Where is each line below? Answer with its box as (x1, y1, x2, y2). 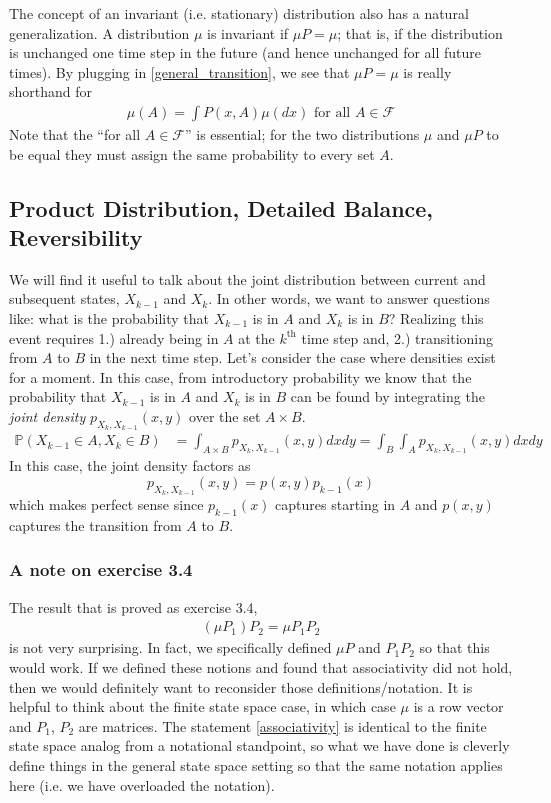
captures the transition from (9, 514, 182, 535)
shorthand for (9, 81, 93, 102)
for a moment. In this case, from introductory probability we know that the (9, 366, 472, 387)
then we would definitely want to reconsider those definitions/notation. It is (9, 676, 473, 697)
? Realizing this (388, 307, 484, 328)
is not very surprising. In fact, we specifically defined (9, 637, 332, 658)
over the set (189, 405, 261, 426)
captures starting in (275, 494, 396, 515)
